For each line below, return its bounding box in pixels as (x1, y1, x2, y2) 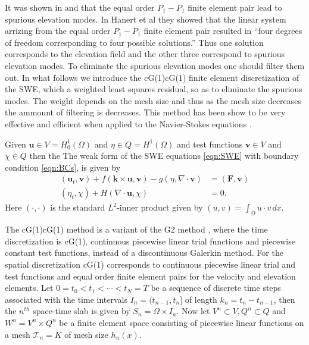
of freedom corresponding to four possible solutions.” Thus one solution (5, 36, 264, 48)
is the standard (50, 201, 105, 214)
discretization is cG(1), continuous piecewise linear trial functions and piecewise (5, 234, 295, 247)
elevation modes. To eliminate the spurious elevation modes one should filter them (5, 59, 305, 71)
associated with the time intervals (5, 293, 127, 305)
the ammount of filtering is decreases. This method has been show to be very (5, 106, 286, 118)
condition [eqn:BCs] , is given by (5, 161, 121, 173)
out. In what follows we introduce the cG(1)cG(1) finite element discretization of (5, 71, 299, 83)
